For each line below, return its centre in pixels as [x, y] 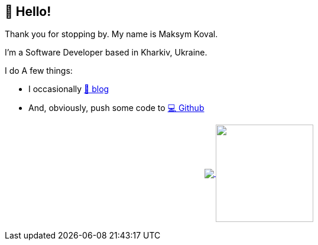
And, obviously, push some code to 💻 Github [116, 108]
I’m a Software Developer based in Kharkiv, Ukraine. [106, 53]
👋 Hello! [28, 12]
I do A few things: [39, 71]
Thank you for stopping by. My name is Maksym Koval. [111, 34]
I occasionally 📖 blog [69, 89]
